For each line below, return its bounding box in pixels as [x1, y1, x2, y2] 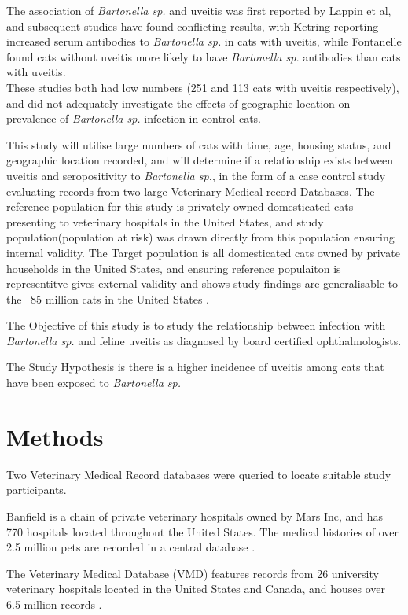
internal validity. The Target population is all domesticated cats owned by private [6, 244, 400, 260]
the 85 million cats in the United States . [6, 290, 209, 307]
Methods [6, 420, 104, 452]
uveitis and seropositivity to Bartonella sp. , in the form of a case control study [6, 167, 386, 183]
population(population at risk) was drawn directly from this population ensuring [6, 229, 395, 245]
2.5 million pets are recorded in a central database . [6, 539, 255, 555]
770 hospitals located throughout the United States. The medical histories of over [6, 523, 399, 540]
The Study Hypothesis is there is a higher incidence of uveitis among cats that [6, 359, 384, 375]
